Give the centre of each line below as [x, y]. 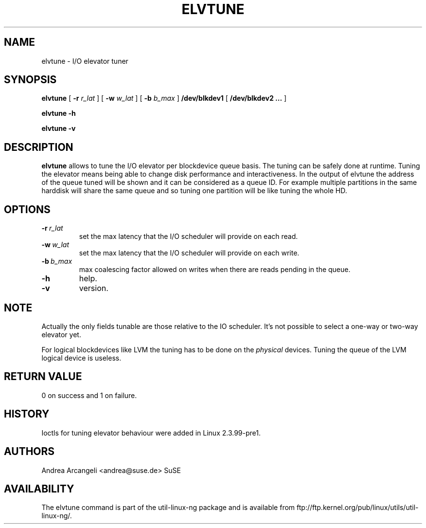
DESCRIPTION [39, 147]
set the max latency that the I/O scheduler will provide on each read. [188, 237]
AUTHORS [29, 452]
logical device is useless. [81, 358]
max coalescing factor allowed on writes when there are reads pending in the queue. [215, 270]
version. [94, 288]
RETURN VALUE [43, 377]
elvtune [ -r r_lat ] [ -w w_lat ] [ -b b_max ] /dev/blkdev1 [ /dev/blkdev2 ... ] [164, 98]
